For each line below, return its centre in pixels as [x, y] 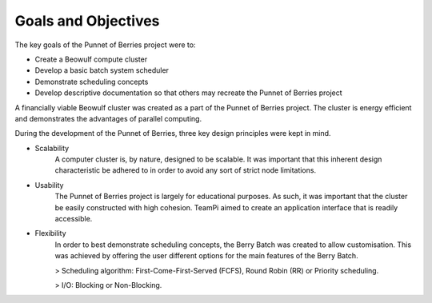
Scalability [52, 148]
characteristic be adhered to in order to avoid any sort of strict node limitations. [185, 170]
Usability [49, 185]
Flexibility [51, 233]
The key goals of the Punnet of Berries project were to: [105, 45]
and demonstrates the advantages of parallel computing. [108, 118]
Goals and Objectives [87, 21]
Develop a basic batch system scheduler [102, 70]
